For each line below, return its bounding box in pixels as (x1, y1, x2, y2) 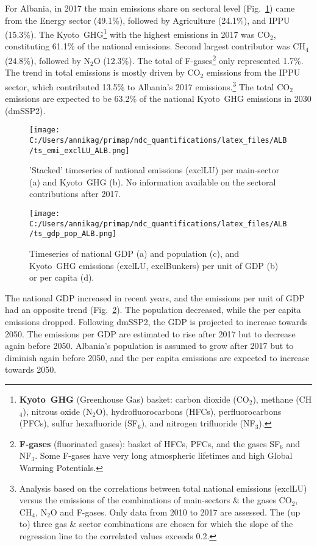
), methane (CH (252, 392, 312, 405)
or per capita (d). (29, 271, 94, 284)
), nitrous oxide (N (23, 404, 93, 417)
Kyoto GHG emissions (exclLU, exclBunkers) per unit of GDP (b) (29, 259, 279, 271)
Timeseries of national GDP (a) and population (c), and (29, 247, 240, 260)
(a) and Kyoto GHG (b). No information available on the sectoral (29, 175, 276, 188)
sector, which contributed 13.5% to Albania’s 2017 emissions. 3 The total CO (5, 78, 290, 93)
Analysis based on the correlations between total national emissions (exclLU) (19, 481, 307, 494)
